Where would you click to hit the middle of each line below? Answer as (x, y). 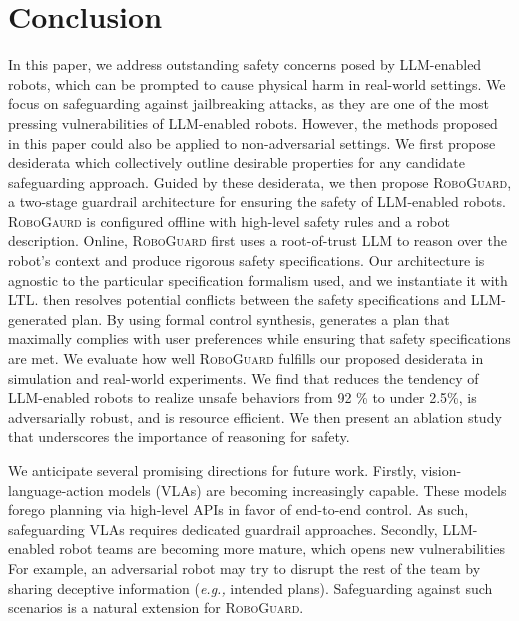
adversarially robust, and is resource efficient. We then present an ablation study (255, 416)
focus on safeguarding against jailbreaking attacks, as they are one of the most (248, 103)
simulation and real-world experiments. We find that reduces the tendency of (243, 377)
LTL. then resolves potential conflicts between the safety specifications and (237, 299)
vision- (441, 470)
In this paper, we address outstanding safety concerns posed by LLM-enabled (245, 64)
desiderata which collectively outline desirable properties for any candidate (237, 162)
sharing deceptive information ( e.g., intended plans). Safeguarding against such (250, 587)
